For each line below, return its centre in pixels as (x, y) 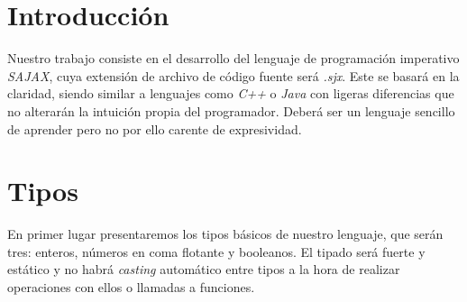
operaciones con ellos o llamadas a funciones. (131, 287)
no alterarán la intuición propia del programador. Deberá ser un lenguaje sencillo (231, 110)
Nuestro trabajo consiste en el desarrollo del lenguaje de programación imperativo (233, 58)
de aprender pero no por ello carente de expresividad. (155, 128)
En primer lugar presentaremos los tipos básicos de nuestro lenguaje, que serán (225, 234)
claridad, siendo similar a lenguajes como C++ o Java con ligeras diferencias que (231, 93)
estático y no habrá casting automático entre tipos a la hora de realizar (204, 269)
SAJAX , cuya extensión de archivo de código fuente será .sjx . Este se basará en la (233, 75)
